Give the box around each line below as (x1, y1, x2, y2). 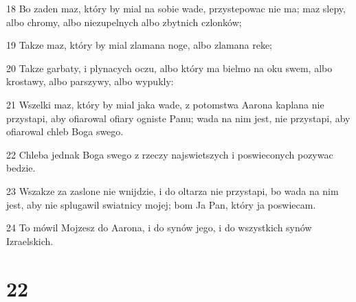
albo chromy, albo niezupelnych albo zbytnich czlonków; (6, 14, 242, 29)
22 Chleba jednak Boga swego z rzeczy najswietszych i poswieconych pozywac (6, 147, 333, 161)
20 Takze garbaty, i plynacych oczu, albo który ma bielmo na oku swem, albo (6, 60, 333, 75)
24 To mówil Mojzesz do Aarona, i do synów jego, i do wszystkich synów (6, 220, 312, 235)
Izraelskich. (6, 233, 54, 248)
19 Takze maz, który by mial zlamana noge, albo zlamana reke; (6, 38, 272, 52)
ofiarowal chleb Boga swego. (6, 124, 124, 139)
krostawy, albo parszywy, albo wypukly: (6, 74, 174, 89)
